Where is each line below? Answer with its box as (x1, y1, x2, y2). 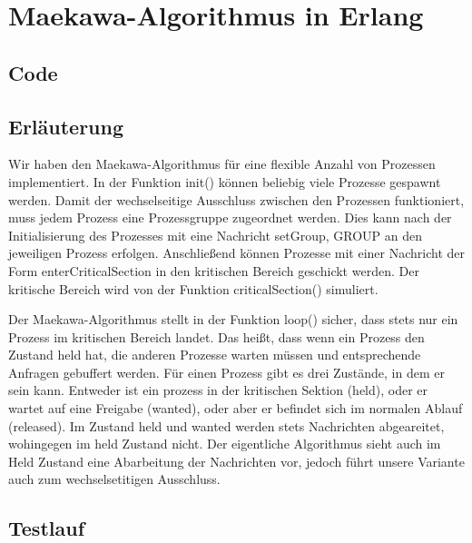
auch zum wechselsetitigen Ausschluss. (8, 469, 221, 489)
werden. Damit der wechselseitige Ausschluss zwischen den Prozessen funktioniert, (8, 190, 465, 209)
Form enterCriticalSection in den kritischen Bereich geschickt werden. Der (8, 261, 419, 280)
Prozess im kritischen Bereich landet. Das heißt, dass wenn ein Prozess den (8, 327, 425, 346)
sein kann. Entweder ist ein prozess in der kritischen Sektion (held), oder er (8, 380, 428, 400)
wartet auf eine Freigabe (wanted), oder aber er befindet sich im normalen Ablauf (8, 399, 463, 418)
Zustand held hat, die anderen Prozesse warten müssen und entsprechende (8, 345, 421, 364)
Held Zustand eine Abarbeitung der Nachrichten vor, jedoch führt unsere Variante (8, 451, 465, 470)
